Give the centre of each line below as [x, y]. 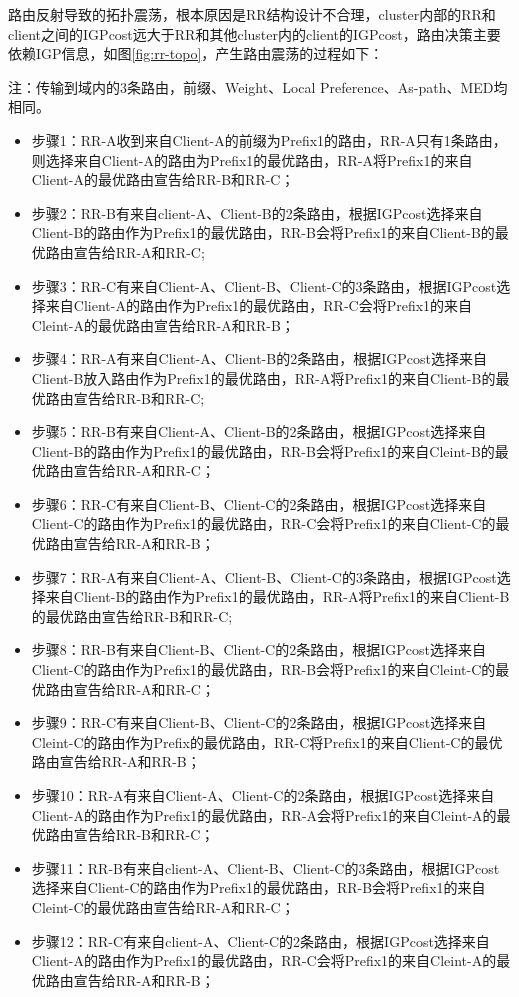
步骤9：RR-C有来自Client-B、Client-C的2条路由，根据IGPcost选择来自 [259, 722]
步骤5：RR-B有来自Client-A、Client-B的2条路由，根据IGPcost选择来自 [259, 431]
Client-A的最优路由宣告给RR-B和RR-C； [163, 179]
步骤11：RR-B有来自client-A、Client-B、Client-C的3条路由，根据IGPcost [265, 867]
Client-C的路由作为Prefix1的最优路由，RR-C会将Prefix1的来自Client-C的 [263, 523]
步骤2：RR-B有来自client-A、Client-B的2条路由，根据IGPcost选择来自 [257, 212]
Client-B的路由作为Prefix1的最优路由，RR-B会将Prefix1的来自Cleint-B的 [263, 450]
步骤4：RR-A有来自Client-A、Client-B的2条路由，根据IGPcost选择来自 [259, 358]
